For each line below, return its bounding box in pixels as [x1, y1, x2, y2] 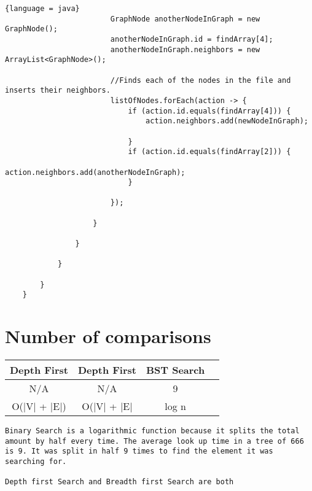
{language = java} [5, 4, 80, 13]
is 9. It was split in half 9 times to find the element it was [5, 447, 273, 456]
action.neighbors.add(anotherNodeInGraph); [5, 168, 185, 177]
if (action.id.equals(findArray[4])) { [128, 106, 291, 115]
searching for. [5, 457, 67, 466]
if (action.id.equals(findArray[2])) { [128, 147, 291, 157]
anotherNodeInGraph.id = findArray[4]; [110, 34, 273, 44]
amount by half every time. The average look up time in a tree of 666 [5, 436, 304, 446]
